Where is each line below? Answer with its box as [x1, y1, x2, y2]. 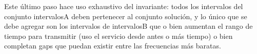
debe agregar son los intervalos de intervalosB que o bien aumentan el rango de [4, 21, 253, 31]
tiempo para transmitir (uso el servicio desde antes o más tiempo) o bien [4, 30, 233, 41]
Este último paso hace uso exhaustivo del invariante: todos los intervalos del [4, 1, 243, 11]
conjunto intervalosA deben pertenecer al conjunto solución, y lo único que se [4, 11, 247, 21]
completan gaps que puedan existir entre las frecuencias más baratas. [4, 40, 221, 51]
